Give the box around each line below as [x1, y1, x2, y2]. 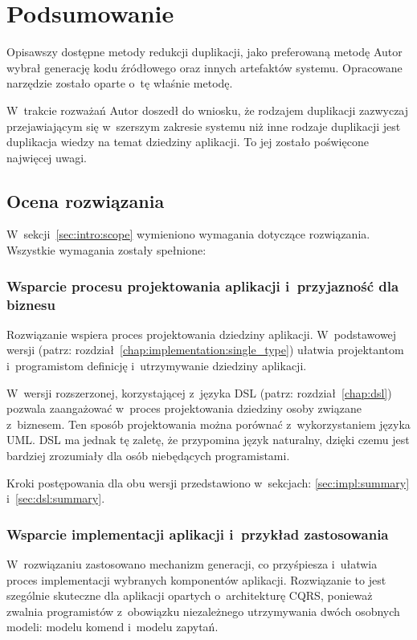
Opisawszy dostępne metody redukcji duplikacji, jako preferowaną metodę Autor [6, 43, 403, 60]
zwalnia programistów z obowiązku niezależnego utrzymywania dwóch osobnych [6, 602, 400, 619]
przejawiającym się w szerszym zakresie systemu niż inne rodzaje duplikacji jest [6, 117, 401, 134]
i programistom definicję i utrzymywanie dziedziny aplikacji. [6, 357, 307, 373]
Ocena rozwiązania [6, 188, 165, 213]
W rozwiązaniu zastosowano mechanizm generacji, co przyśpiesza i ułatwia [6, 555, 378, 572]
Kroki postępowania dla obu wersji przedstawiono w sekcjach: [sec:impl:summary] [6, 474, 410, 491]
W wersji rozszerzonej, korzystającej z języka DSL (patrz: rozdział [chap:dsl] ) [6, 384, 392, 401]
